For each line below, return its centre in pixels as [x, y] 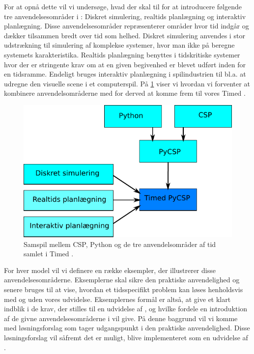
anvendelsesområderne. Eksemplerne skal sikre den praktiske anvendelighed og [122, 280]
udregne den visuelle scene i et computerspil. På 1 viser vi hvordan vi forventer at [127, 83]
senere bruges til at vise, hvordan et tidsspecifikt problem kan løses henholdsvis [124, 289]
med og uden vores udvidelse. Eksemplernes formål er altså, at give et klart [117, 299]
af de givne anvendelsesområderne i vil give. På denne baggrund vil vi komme [121, 318]
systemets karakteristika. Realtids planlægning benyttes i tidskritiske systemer [122, 54]
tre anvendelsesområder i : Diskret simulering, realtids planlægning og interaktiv [125, 16]
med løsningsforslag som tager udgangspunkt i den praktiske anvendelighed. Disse [127, 328]
